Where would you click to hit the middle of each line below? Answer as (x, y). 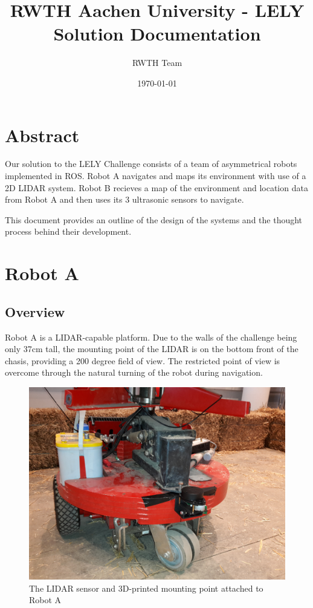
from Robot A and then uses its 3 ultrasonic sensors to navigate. (124, 199)
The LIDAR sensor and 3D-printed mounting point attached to (146, 588)
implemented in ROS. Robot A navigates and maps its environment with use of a (156, 176)
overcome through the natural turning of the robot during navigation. (134, 372)
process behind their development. (68, 231)
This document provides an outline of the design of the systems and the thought (154, 219)
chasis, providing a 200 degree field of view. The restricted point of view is (143, 360)
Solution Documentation (157, 34)
